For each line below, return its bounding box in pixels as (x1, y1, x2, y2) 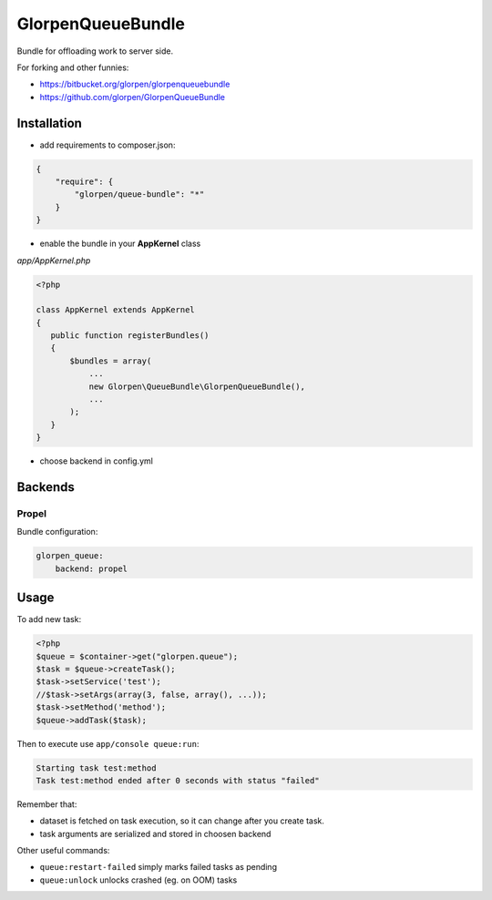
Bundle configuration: (16, 527, 98, 537)
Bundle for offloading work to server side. (16, 46, 173, 56)
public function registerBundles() (50, 331, 210, 341)
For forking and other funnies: (16, 62, 129, 73)
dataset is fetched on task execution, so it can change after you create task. (39, 815, 325, 826)
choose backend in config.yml (39, 455, 154, 466)
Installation (16, 115, 82, 131)
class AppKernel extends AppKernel (36, 305, 195, 315)
